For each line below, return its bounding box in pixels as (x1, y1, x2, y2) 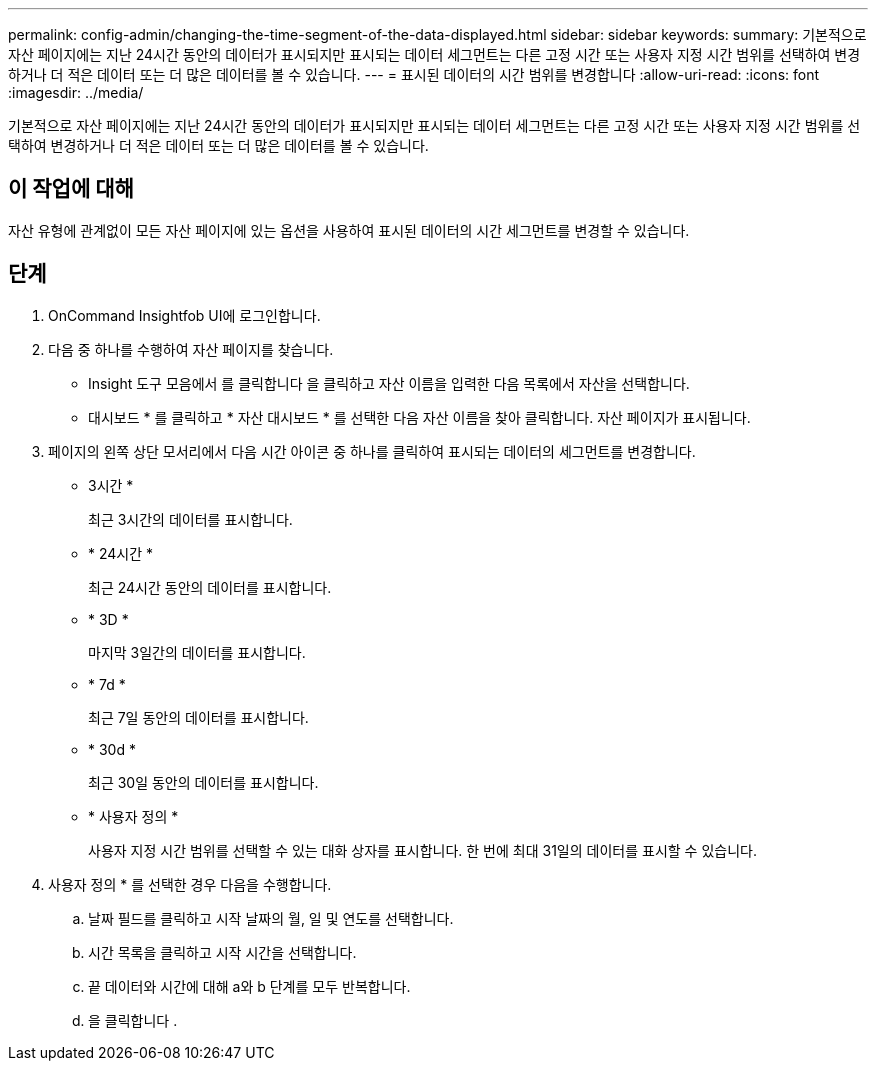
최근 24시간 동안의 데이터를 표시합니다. (88, 578, 332, 596)
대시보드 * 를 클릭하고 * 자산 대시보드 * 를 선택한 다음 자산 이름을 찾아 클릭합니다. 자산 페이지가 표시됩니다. (88, 408, 751, 426)
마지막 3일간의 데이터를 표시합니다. (88, 643, 306, 661)
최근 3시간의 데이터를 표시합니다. (88, 510, 293, 528)
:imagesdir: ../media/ (8, 84, 144, 101)
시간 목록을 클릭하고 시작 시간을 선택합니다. (88, 943, 357, 961)
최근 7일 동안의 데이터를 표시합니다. (88, 708, 309, 726)
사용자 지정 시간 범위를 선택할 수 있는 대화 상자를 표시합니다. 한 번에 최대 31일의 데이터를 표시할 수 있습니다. (88, 841, 757, 859)
